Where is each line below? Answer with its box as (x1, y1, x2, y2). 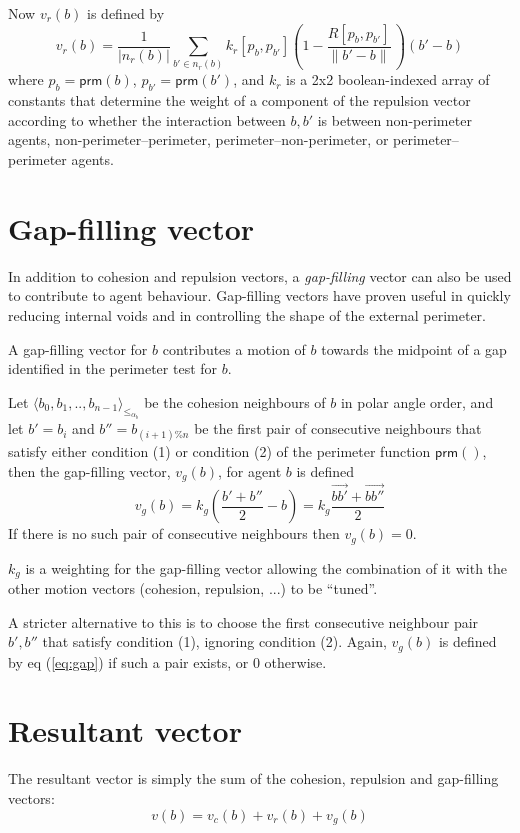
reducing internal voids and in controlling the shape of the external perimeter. (8, 304, 486, 325)
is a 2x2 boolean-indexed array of (286, 69, 490, 90)
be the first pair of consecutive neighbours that (194, 418, 482, 439)
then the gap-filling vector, (8, 460, 171, 481)
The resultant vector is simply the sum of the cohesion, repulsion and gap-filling (8, 768, 499, 789)
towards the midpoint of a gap (321, 338, 507, 359)
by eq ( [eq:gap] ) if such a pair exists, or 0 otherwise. (8, 651, 327, 672)
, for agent (218, 460, 282, 481)
